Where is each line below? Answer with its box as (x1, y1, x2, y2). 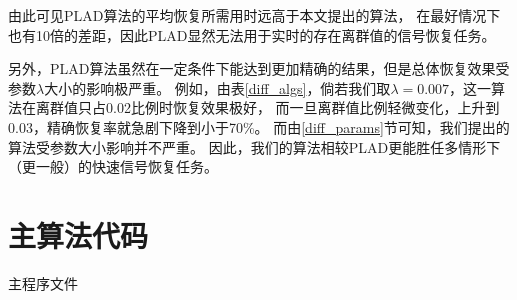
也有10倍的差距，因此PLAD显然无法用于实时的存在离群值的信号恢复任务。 (8, 24, 496, 45)
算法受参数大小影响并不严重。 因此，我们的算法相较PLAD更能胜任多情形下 (8, 136, 501, 157)
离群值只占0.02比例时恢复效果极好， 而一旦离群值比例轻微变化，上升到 (35, 97, 500, 118)
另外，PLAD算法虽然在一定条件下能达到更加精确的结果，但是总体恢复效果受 (8, 58, 510, 79)
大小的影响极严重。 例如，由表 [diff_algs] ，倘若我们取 (44, 77, 391, 98)
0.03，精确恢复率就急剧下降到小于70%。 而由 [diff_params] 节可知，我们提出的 (8, 116, 510, 137)
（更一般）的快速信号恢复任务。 (8, 156, 218, 177)
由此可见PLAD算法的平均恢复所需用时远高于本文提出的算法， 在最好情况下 (8, 5, 501, 25)
